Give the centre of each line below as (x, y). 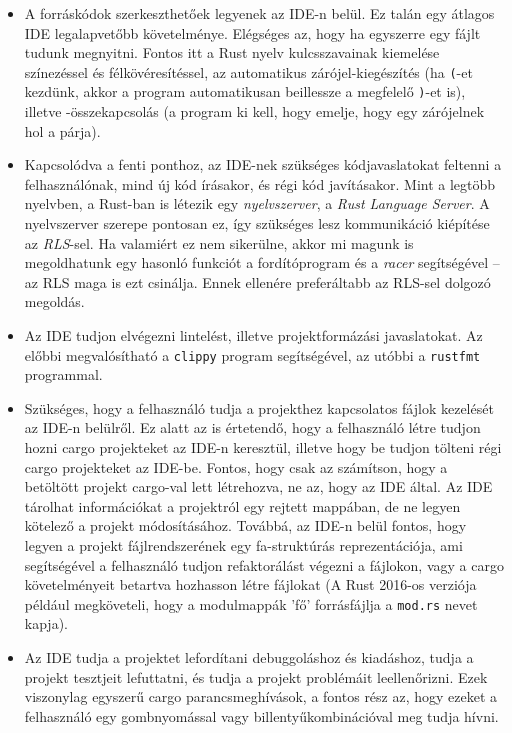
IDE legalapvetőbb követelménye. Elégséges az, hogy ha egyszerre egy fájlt (252, 32)
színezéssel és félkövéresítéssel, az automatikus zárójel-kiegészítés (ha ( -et (248, 71)
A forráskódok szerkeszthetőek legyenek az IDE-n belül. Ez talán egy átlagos (259, 13)
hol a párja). (62, 130)
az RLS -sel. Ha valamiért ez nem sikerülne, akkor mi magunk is (219, 242)
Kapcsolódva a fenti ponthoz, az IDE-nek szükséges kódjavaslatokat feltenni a (263, 164)
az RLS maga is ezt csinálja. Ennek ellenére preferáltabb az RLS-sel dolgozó (257, 281)
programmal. (63, 374)
